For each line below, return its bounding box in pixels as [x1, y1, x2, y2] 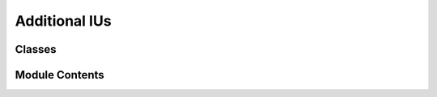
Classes [15, 42, 57, 56]
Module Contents [15, 68, 104, 82]
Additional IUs [15, 12, 112, 30]
